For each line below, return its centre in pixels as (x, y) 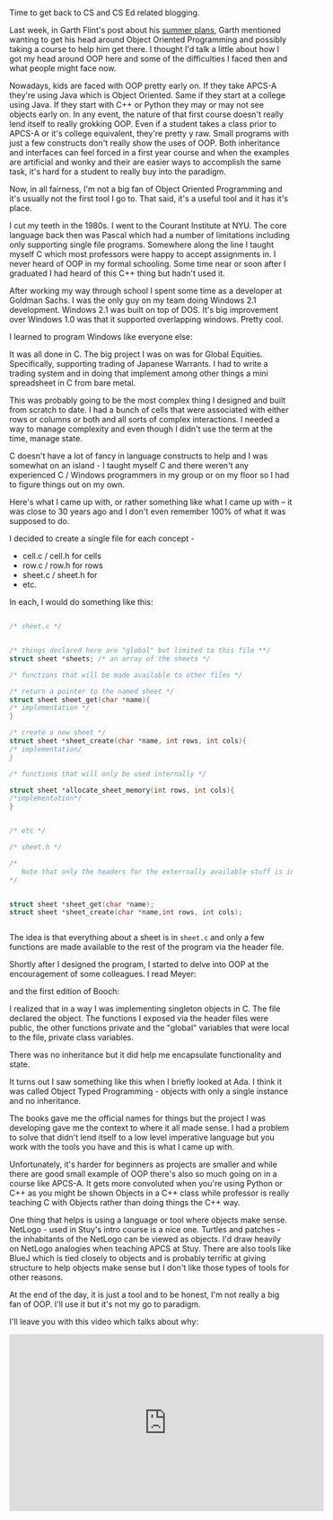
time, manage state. (46, 439)
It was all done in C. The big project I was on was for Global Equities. (136, 354)
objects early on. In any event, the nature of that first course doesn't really (147, 114)
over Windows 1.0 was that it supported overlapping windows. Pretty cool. (146, 320)
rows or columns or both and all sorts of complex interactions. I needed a (145, 420)
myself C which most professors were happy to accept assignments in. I (143, 254)
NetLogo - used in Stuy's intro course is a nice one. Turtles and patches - (145, 1230)
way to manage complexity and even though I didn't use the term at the (141, 429)
